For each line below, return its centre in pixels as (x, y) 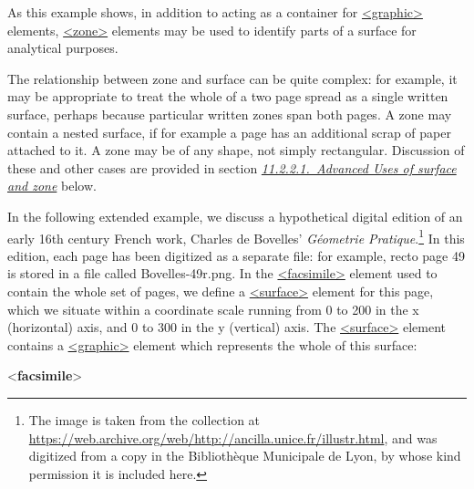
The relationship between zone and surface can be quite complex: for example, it (232, 78)
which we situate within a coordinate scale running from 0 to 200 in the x (213, 309)
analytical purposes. (63, 48)
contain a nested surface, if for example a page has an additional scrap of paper (229, 132)
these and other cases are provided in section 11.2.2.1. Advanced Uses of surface (232, 167)
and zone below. (52, 186)
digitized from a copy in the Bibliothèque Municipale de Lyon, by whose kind (245, 456)
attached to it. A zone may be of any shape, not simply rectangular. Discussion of (236, 150)
